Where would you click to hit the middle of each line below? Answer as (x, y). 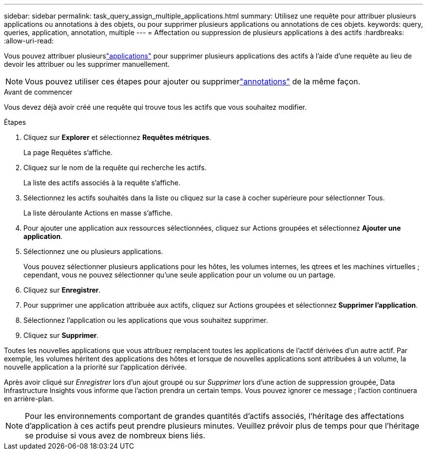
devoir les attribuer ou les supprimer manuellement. (87, 64)
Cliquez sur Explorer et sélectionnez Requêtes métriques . (117, 137)
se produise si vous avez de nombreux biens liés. (115, 435)
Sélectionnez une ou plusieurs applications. (93, 251)
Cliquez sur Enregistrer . (62, 290)
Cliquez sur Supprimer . (61, 335)
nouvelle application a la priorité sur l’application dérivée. (95, 367)
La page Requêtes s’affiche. (68, 152)
